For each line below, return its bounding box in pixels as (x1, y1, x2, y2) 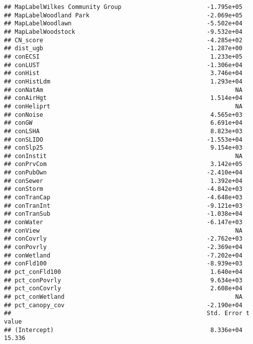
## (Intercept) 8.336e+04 (4, 326, 243, 334)
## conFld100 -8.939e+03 (4, 260, 243, 267)
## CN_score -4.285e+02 (4, 36, 243, 44)
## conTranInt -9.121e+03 (4, 202, 243, 209)
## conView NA (4, 227, 243, 234)
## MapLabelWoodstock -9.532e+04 (4, 28, 243, 35)
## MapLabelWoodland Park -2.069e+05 (4, 11, 243, 19)
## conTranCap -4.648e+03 (4, 194, 243, 201)
